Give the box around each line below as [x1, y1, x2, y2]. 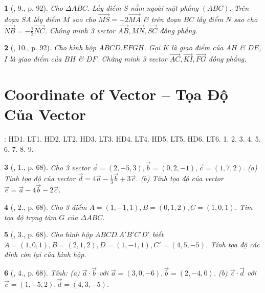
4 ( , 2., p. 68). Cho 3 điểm [4, 202, 87, 212]
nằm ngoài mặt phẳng [130, 3, 198, 13]
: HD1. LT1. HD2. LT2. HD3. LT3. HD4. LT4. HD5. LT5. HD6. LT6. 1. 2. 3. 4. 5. [4, 133, 261, 144]
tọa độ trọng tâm [4, 211, 57, 222]
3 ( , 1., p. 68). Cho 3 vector [4, 162, 91, 172]
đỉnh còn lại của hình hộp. [4, 249, 86, 260]
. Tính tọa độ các [206, 239, 260, 249]
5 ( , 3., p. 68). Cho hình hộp [4, 229, 93, 240]
